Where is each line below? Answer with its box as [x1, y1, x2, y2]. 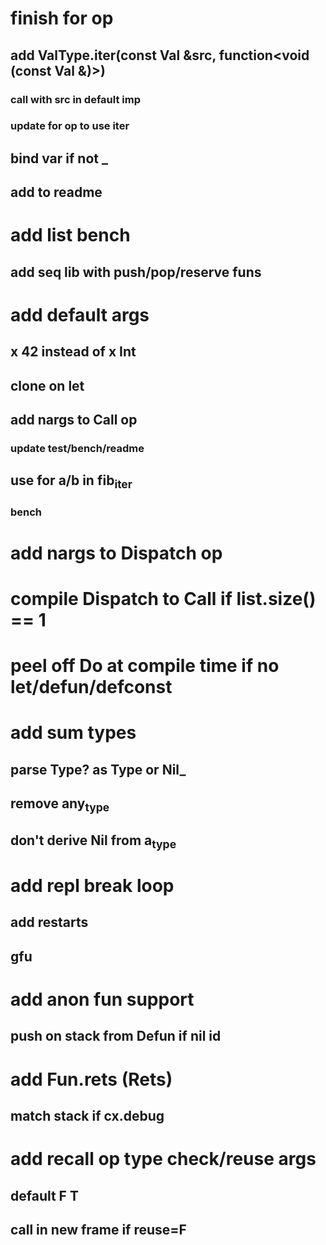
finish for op [10, 7, 114, 30]
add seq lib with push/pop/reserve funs [10, 263, 262, 281]
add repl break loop [10, 875, 175, 897]
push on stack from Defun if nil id [10, 1028, 222, 1045]
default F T [10, 1187, 79, 1204]
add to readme [10, 184, 103, 201]
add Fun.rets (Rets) [10, 1068, 173, 1091]
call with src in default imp [10, 92, 142, 106]
